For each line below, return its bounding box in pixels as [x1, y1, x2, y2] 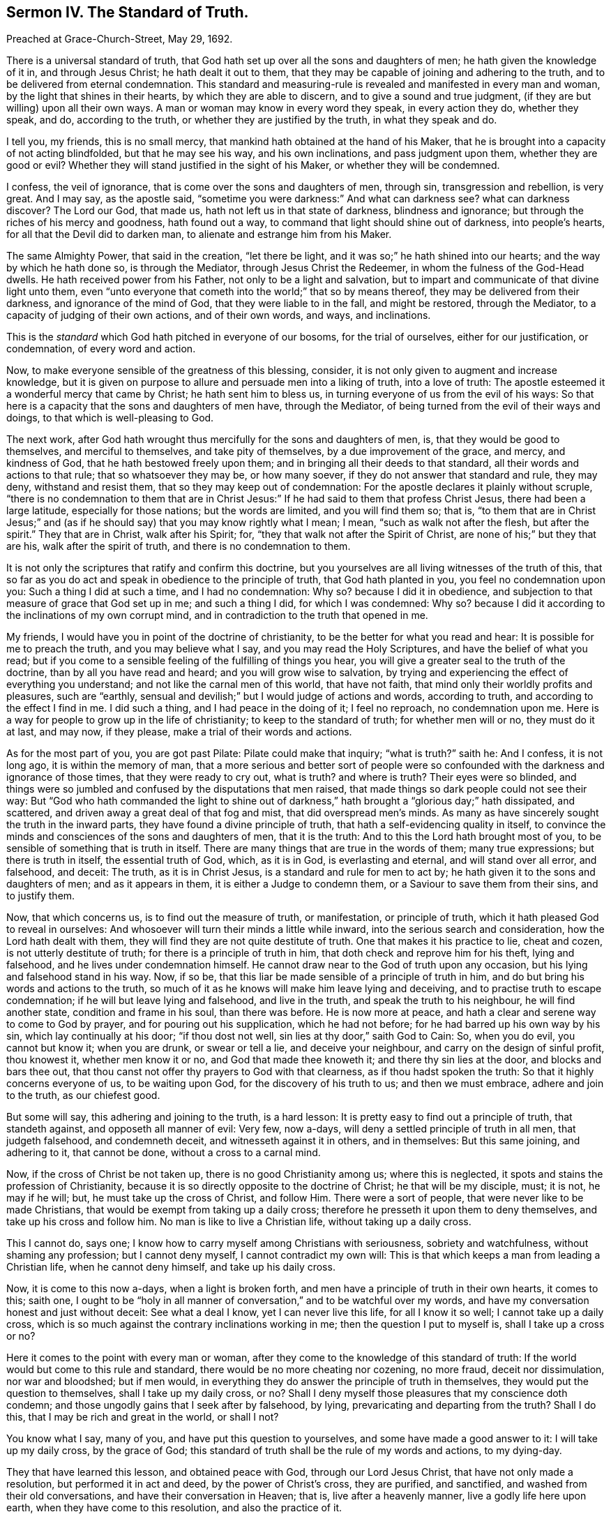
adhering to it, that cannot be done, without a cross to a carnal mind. [6, 1146, 321, 1159]
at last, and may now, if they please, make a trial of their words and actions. [6, 726, 352, 738]
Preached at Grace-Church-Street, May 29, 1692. [6, 33, 233, 45]
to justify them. [6, 890, 75, 902]
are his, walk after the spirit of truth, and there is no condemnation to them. [6, 540, 351, 553]
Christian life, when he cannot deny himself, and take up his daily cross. [6, 1261, 335, 1273]
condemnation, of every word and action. [6, 343, 196, 355]
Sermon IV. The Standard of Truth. [6, 3, 249, 21]
